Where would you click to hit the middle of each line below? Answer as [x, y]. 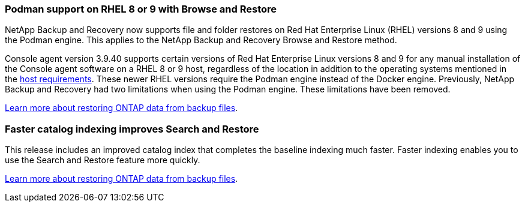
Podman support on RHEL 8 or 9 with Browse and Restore [141, 9]
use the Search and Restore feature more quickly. [103, 160]
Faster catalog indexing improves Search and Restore [132, 129]
